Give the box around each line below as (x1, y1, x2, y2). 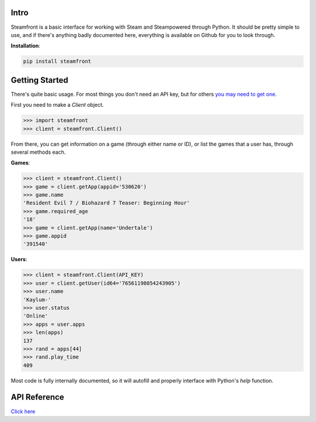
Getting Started (11, 75, 68, 85)
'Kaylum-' (23, 296, 51, 303)
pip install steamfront (23, 58, 92, 65)
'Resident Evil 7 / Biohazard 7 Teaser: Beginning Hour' (23, 200, 190, 207)
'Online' (23, 313, 49, 319)
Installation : (11, 42, 40, 49)
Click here (11, 408, 36, 415)
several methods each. (11, 148, 66, 156)
